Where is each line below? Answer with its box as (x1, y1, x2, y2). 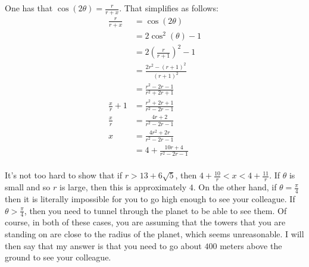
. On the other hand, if (193, 181, 277, 193)
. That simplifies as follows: (119, 2, 219, 14)
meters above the (220, 239, 282, 252)
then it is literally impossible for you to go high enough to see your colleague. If (5, 193, 295, 205)
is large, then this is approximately (60, 181, 187, 193)
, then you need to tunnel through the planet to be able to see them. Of (24, 204, 287, 216)
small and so (5, 181, 51, 193)
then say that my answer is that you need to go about (5, 239, 202, 252)
